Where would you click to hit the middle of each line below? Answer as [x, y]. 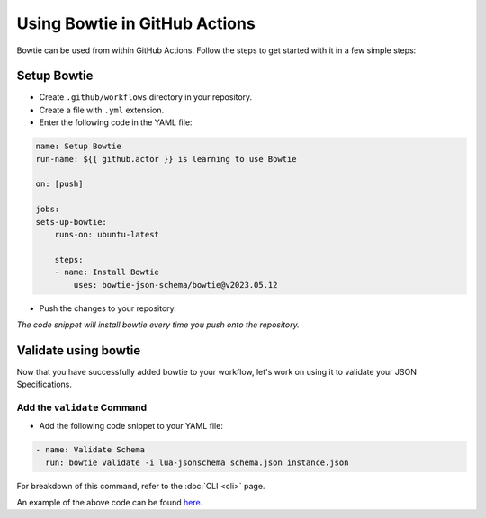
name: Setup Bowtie [78, 147]
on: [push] [59, 184]
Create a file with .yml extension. [102, 110]
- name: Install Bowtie [107, 272]
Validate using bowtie [79, 350]
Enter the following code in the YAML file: [116, 122]
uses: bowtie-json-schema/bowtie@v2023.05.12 [175, 285]
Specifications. [44, 384]
